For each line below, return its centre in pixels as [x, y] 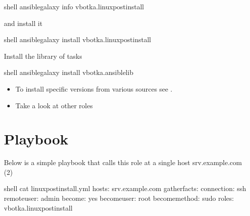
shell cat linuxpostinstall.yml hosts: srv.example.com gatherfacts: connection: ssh [125, 188]
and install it [23, 23]
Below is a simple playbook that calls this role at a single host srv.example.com [123, 162]
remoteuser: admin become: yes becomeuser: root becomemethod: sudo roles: [119, 198]
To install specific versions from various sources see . [94, 88]
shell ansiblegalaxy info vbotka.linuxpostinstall [74, 6]
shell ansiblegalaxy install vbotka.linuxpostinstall [78, 39]
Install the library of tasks [43, 56]
